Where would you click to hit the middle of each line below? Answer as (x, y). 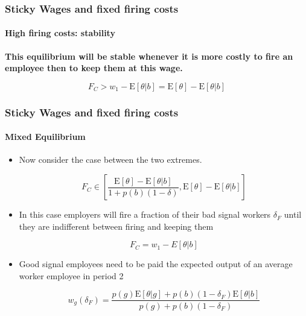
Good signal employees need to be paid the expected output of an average (156, 264)
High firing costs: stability (60, 33)
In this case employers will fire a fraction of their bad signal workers (145, 214)
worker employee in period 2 (71, 275)
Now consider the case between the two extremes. (110, 160)
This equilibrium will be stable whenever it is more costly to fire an (149, 56)
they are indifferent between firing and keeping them (116, 226)
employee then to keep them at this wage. (94, 68)
